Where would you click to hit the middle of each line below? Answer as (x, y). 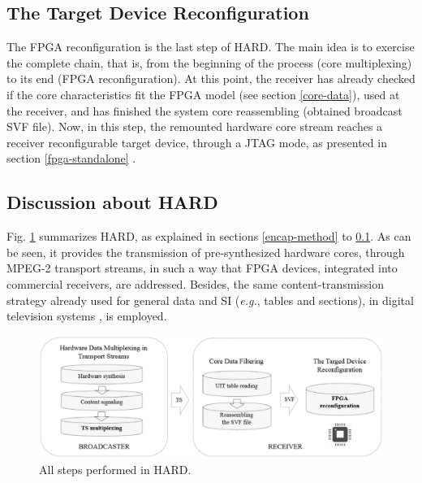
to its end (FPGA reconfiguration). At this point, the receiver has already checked (211, 78)
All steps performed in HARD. (115, 470)
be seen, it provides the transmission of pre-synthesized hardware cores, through (206, 252)
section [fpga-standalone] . (71, 158)
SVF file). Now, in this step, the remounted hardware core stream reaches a (195, 126)
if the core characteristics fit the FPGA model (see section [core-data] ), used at (203, 94)
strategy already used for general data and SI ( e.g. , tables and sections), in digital (210, 300)
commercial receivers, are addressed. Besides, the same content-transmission (195, 283)
